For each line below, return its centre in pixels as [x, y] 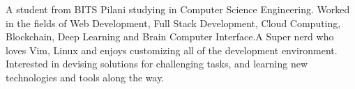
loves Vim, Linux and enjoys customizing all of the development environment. [172, 50]
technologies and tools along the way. [85, 77]
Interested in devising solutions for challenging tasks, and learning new [157, 64]
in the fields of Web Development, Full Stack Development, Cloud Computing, [173, 23]
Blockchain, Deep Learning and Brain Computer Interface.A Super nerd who [170, 37]
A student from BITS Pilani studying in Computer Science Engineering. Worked [178, 9]
